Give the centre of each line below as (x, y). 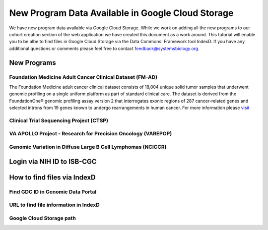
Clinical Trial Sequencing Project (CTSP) (59, 120)
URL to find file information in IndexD (55, 205)
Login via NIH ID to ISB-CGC (53, 161)
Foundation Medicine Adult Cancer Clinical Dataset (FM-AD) (83, 77)
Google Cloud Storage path (43, 218)
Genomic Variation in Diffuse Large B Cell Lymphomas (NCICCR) (88, 147)
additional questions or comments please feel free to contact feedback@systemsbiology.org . (104, 48)
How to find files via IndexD (53, 177)
